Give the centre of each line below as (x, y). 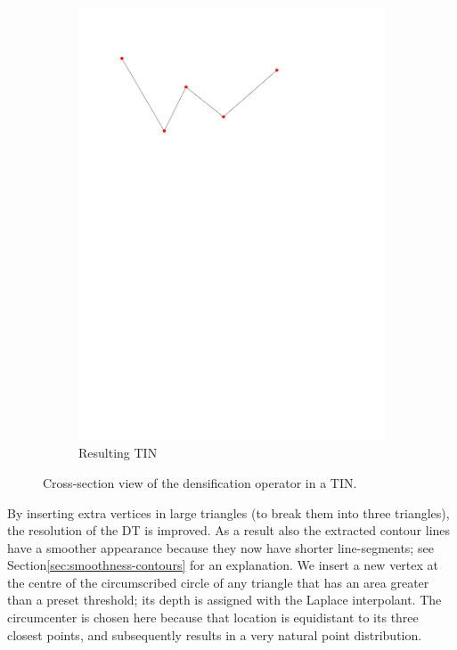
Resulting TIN (118, 453)
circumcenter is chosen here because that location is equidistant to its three (213, 617)
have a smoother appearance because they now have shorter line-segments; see (220, 547)
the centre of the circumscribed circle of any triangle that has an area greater (218, 582)
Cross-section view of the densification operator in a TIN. (200, 482)
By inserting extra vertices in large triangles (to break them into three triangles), (228, 512)
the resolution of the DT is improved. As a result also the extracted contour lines (229, 530)
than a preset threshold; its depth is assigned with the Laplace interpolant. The (224, 600)
